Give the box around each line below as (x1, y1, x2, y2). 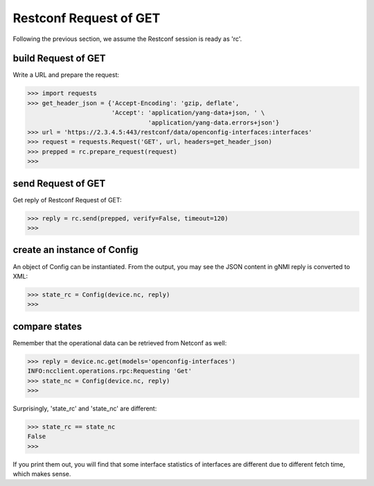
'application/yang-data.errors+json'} (148, 119, 280, 126)
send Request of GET (12, 177, 106, 189)
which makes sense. (12, 470, 71, 478)
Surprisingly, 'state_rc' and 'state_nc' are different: (12, 404, 157, 413)
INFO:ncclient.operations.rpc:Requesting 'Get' (27, 367, 192, 375)
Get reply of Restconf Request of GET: (12, 196, 123, 204)
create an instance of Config (12, 244, 139, 256)
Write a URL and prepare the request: (12, 71, 120, 79)
